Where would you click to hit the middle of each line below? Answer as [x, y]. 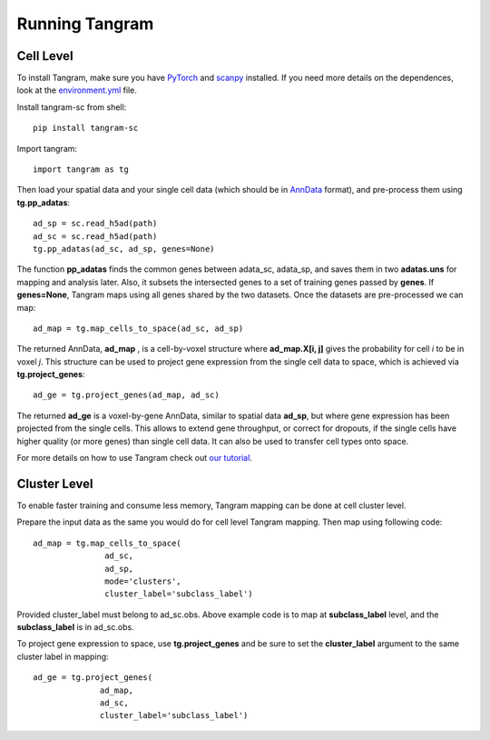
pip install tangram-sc [86, 128]
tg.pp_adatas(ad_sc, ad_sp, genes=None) [124, 249]
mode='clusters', [143, 581]
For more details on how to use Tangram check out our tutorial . [135, 458]
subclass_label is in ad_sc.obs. [76, 627]
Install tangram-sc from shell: [72, 107]
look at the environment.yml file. [77, 90]
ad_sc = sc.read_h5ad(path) [95, 236]
